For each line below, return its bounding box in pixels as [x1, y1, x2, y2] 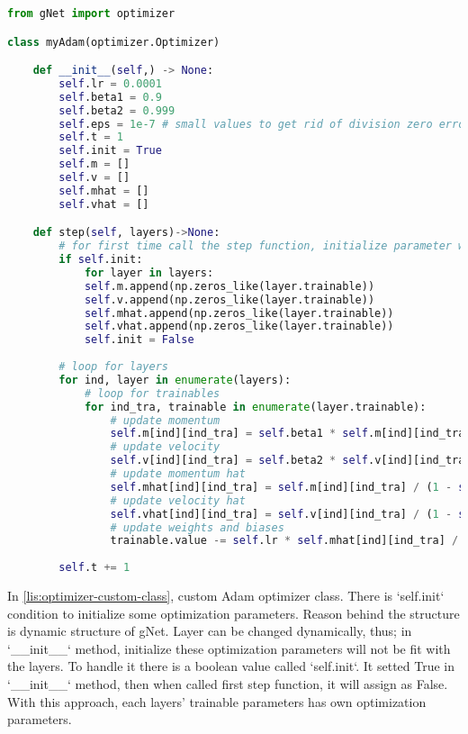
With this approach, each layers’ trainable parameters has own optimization [7, 692, 427, 711]
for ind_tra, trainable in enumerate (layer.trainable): [84, 400, 427, 413]
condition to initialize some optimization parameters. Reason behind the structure [7, 603, 460, 622]
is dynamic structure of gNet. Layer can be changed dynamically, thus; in [7, 621, 412, 640]
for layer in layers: [84, 266, 214, 279]
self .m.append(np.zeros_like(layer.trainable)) [84, 279, 375, 293]
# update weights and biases [110, 521, 284, 534]
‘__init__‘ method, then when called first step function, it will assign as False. [7, 675, 448, 693]
